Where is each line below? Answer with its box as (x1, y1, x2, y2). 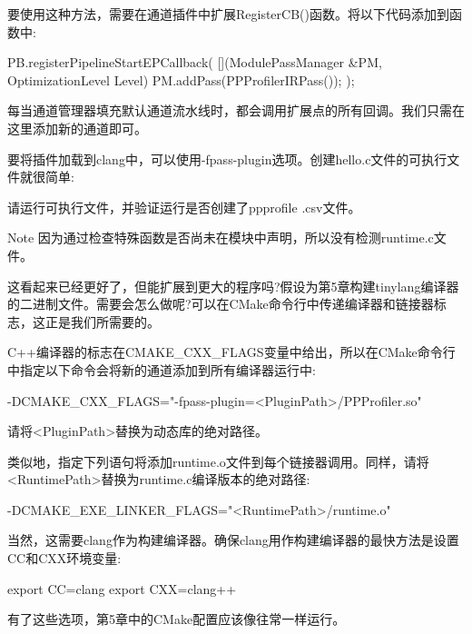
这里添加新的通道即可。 (7, 118, 147, 137)
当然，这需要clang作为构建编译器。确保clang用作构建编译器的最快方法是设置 (7, 530, 459, 550)
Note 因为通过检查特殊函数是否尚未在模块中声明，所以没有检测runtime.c (7, 228, 434, 247)
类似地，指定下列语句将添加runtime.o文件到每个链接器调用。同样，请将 (7, 451, 429, 471)
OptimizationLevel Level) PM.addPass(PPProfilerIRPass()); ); (7, 70, 355, 89)
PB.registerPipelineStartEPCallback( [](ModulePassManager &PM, (7, 53, 382, 72)
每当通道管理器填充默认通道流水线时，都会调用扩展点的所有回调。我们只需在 (7, 101, 465, 120)
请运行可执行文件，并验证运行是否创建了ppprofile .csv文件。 (7, 197, 361, 216)
